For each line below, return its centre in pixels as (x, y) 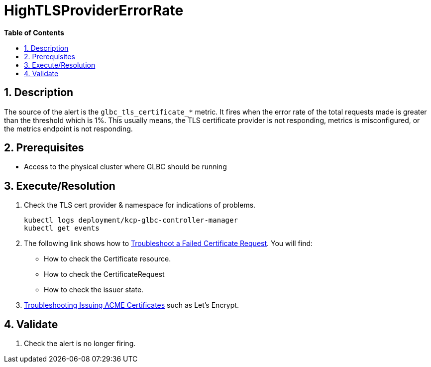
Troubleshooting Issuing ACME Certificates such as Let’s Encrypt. (131, 305)
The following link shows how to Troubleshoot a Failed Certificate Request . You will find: (168, 244)
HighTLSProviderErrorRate (94, 10)
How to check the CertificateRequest (104, 274)
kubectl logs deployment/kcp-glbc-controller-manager (131, 220)
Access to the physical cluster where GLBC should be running (125, 167)
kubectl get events (62, 228)
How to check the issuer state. (94, 290)
